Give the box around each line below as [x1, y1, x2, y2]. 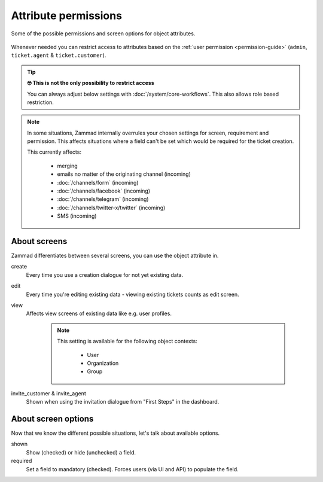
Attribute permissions [11, 9, 123, 22]
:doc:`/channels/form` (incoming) [57, 179, 139, 186]
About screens [11, 236, 68, 246]
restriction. [27, 99, 54, 106]
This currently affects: [27, 148, 82, 155]
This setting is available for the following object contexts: [57, 338, 197, 345]
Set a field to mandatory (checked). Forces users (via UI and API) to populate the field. [26, 465, 239, 472]
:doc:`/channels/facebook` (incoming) [57, 187, 151, 194]
